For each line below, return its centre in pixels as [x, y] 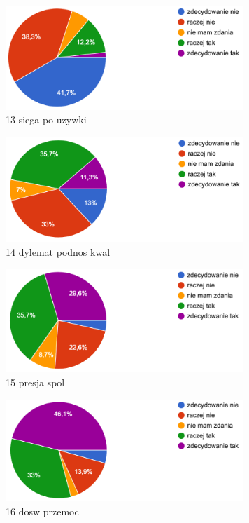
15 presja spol [35, 382]
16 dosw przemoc [42, 511]
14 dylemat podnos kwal [58, 251]
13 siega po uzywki [46, 120]
